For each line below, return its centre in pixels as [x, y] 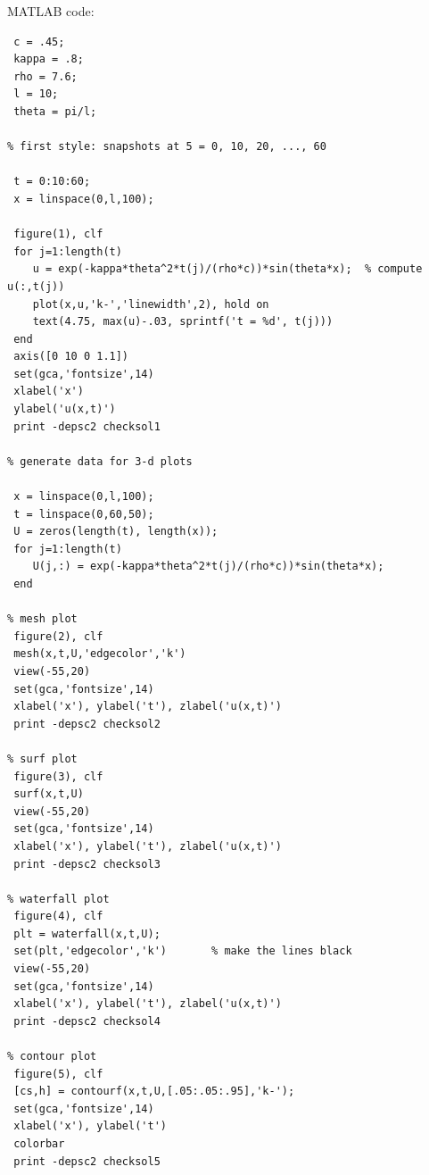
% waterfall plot [58, 899]
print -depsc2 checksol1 [87, 426]
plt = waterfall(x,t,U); [87, 933]
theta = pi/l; [55, 111]
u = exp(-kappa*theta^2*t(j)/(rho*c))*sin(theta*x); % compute [227, 269]
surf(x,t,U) [49, 794]
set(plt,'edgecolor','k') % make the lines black [183, 951]
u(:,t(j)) [36, 286]
